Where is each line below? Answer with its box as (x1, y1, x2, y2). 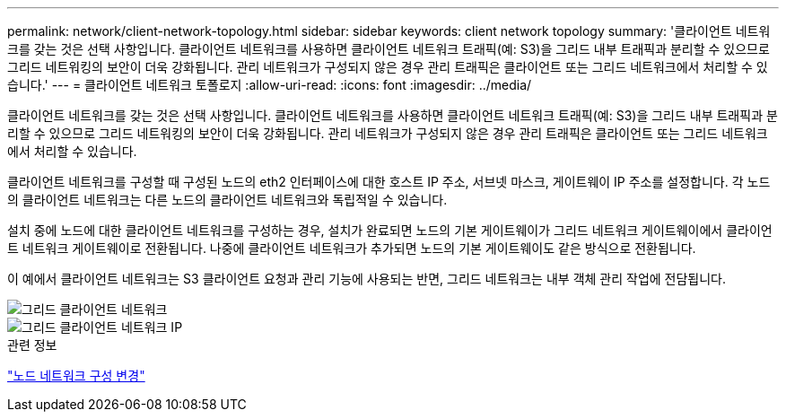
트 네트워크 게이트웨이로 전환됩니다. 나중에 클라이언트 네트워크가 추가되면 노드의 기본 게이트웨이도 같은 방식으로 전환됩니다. (7, 240, 696, 256)
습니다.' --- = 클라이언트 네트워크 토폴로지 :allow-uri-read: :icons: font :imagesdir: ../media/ (7, 77, 532, 92)
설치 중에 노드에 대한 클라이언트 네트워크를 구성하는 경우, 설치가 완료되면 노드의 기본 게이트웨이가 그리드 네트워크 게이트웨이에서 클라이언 (7, 223, 773, 238)
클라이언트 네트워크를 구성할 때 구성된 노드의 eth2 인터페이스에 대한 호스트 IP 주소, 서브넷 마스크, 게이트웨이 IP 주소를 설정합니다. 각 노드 (7, 174, 771, 189)
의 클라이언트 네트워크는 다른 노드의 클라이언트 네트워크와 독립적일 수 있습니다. (7, 192, 448, 207)
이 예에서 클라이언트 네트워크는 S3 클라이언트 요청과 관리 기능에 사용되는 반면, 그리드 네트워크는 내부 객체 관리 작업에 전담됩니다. (7, 271, 727, 286)
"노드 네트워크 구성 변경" (7, 368, 145, 383)
